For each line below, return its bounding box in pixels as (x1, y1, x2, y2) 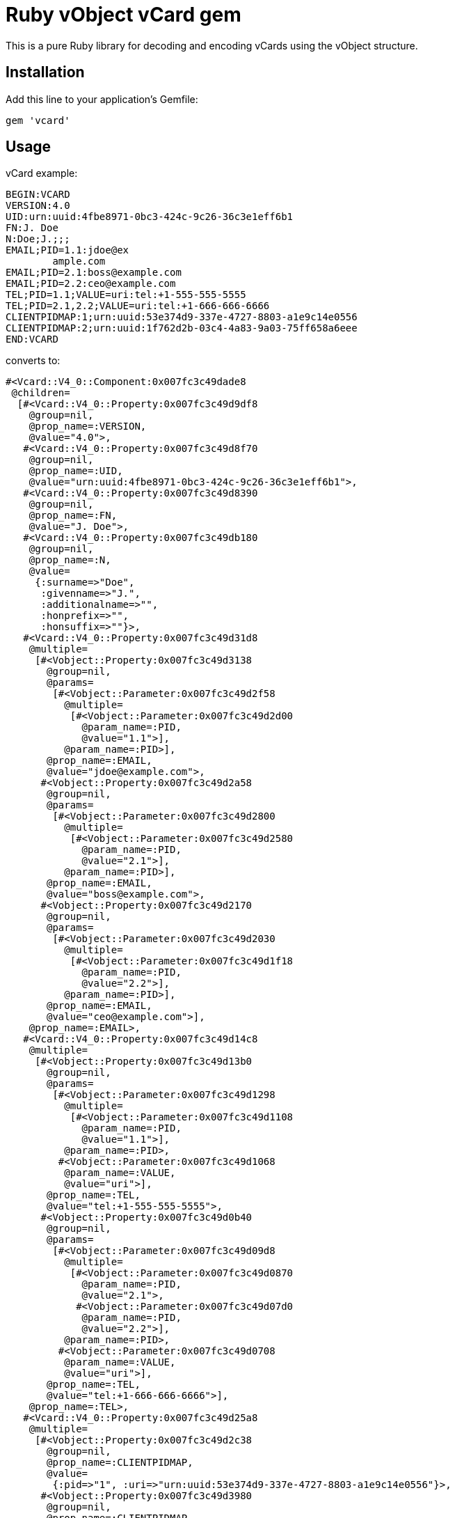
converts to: (6, 354, 61, 367)
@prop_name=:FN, (29, 510, 118, 522)
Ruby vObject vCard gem (6, 3, 241, 26)
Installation (6, 63, 85, 81)
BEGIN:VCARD (6, 189, 70, 201)
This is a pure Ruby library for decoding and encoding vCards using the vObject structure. (6, 39, 418, 52)
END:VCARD (6, 334, 58, 345)
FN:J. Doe (6, 222, 58, 234)
